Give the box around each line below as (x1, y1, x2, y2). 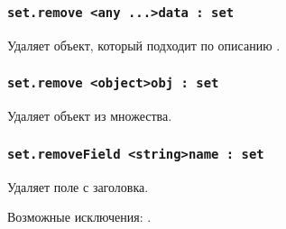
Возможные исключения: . (7, 207, 152, 226)
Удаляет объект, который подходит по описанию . (7, 35, 281, 54)
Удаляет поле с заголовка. (7, 177, 149, 196)
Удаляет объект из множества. (7, 106, 172, 125)
